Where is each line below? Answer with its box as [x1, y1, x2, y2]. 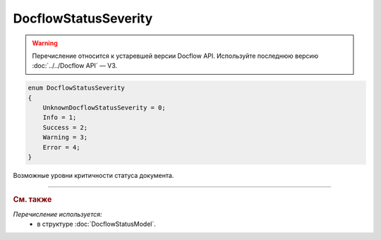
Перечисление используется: [13, 210, 102, 218]
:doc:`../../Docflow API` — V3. [32, 61, 118, 70]
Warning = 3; [42, 133, 88, 141]
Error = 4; [42, 143, 80, 151]
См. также [13, 195, 52, 205]
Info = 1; [42, 114, 77, 121]
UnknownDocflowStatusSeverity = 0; [42, 104, 166, 112]
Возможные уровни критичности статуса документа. [13, 172, 174, 180]
